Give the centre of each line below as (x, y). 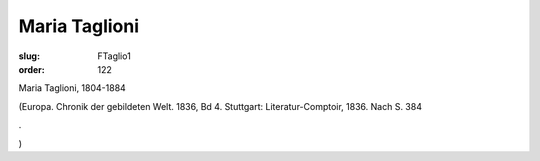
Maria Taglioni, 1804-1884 (72, 88)
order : (31, 69)
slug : (29, 56)
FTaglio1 (114, 56)
